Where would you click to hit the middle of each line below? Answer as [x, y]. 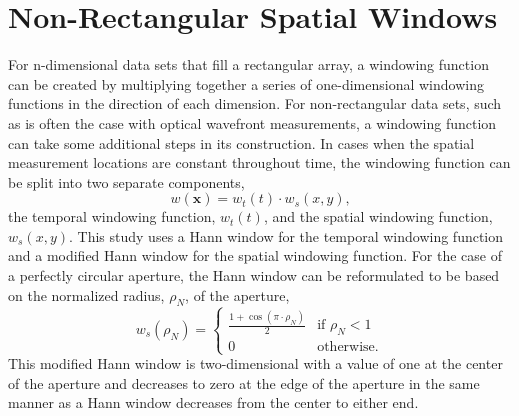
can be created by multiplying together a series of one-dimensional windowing [246, 83]
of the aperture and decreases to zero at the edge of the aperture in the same [244, 382]
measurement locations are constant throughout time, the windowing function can [259, 162]
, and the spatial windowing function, [378, 216]
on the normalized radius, [86, 294]
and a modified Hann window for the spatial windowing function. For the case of [255, 255]
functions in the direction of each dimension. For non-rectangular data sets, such [255, 103]
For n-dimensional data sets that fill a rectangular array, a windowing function [248, 64]
